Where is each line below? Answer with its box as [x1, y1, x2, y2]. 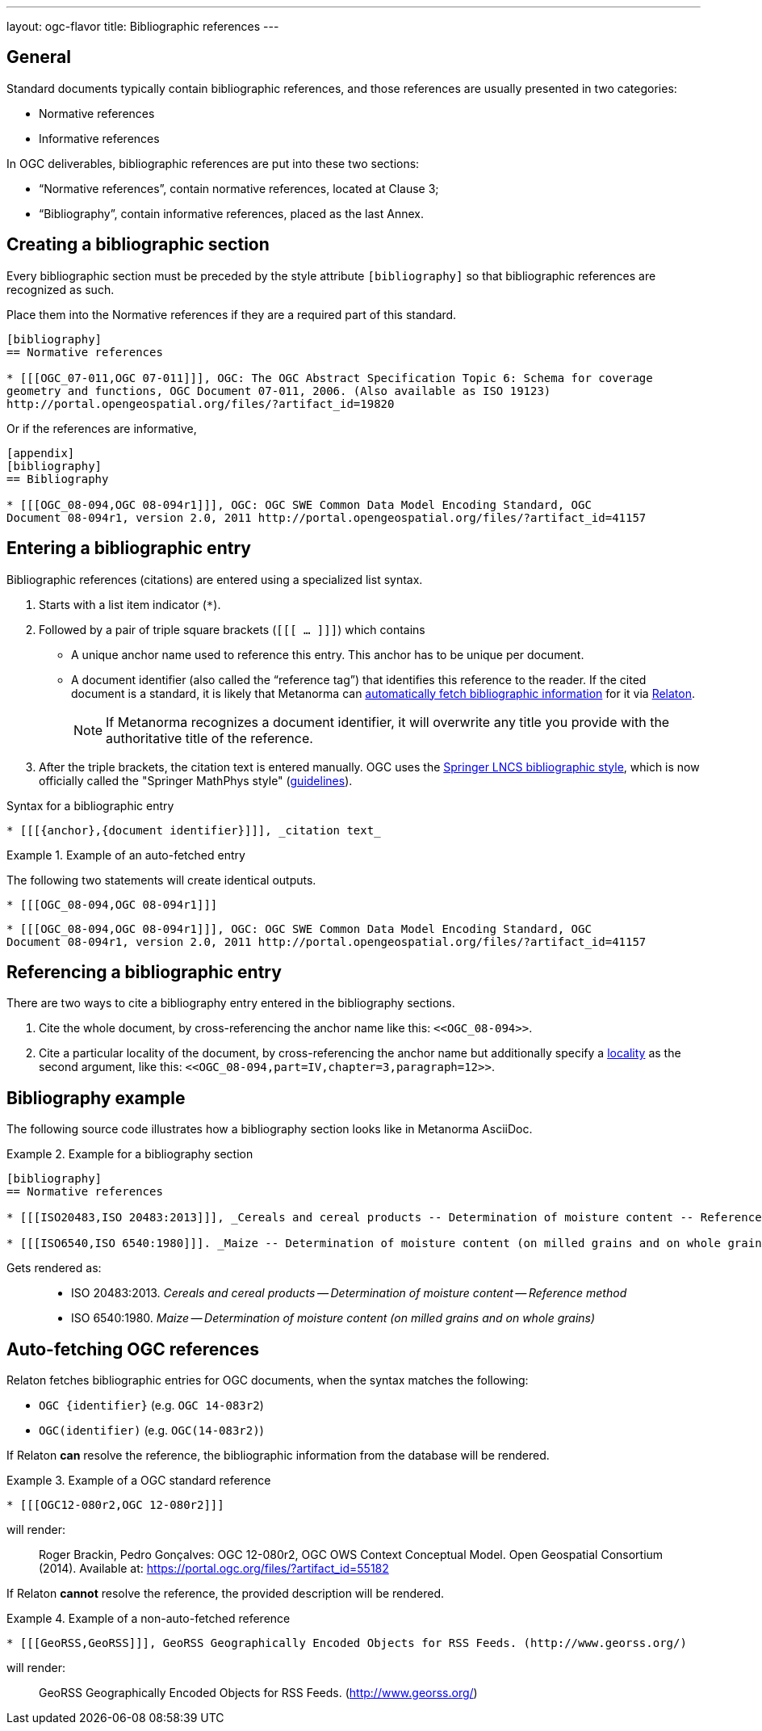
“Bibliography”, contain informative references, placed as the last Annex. [39, 206, 424, 221]
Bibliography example [6, 1087, 186, 1108]
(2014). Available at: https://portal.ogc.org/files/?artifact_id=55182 [39, 1561, 389, 1576]
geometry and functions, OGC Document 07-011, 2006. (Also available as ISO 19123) [6, 384, 551, 397]
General [6, 47, 72, 68]
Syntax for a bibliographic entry [6, 798, 174, 813]
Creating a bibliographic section [6, 234, 270, 255]
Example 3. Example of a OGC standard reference [6, 1473, 271, 1488]
